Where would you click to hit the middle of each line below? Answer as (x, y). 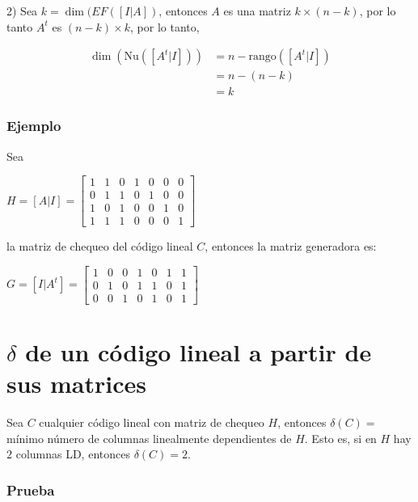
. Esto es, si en (340, 438)
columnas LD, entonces (73, 454)
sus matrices (77, 384)
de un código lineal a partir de (198, 352)
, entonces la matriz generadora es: (291, 246)
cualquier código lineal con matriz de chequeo (152, 422)
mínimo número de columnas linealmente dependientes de (149, 438)
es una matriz (257, 11)
